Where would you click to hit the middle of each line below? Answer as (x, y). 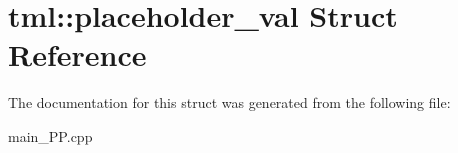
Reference (77, 54)
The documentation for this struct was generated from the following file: (229, 102)
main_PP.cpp (50, 135)
